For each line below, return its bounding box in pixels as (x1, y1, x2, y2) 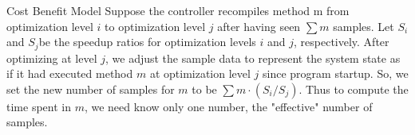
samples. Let (333, 17, 394, 34)
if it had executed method (6, 65, 133, 82)
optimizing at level (6, 49, 97, 66)
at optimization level (149, 65, 251, 82)
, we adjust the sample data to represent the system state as (105, 49, 401, 66)
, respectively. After (294, 33, 389, 50)
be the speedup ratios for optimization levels (38, 33, 256, 50)
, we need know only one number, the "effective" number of (84, 98, 373, 114)
